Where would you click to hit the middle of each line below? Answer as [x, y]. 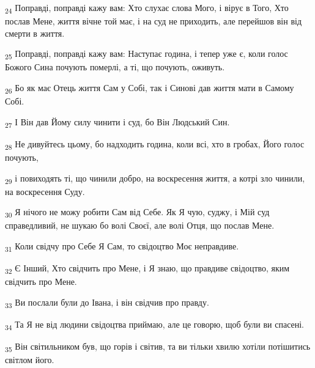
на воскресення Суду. [45, 191]
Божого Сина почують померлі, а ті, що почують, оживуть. [115, 67]
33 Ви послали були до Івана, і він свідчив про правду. [107, 303]
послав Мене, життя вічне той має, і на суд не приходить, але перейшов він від [154, 21]
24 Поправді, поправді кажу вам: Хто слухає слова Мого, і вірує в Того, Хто [147, 8]
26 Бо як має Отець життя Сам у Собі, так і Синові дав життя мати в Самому [150, 88]
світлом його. [30, 360]
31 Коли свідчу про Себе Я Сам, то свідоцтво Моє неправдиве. [122, 247]
